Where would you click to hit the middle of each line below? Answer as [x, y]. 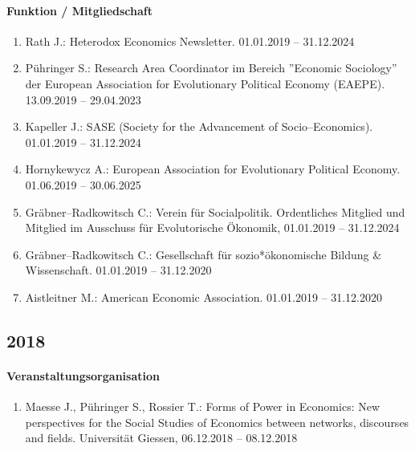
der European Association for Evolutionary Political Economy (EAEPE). [205, 83]
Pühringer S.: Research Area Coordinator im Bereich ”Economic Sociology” [211, 68]
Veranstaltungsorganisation [83, 375]
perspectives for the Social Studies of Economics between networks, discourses [217, 422]
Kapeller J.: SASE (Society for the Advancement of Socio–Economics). [199, 126]
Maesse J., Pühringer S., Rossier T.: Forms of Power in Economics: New [203, 406]
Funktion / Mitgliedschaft [79, 10]
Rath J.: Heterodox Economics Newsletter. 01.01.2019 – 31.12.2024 [190, 41]
